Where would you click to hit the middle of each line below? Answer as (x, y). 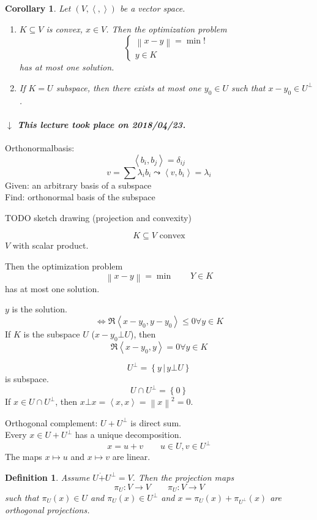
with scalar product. (50, 245)
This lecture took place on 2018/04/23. (102, 124)
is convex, (64, 28)
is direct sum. (156, 422)
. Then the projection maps (183, 477)
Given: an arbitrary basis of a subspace (78, 185)
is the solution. (39, 309)
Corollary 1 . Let (38, 8)
